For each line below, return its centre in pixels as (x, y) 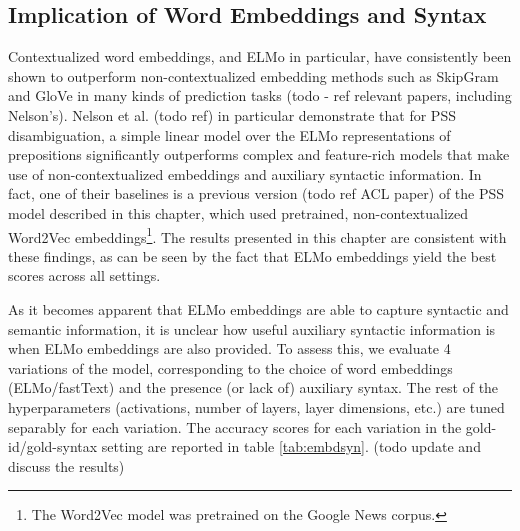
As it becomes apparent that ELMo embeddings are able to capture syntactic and (258, 308)
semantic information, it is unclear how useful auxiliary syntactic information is (252, 328)
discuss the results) (66, 465)
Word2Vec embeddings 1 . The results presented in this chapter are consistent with (257, 235)
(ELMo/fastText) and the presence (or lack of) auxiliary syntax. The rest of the (253, 387)
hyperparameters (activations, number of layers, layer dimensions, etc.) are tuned (256, 406)
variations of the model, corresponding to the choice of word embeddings (230, 367)
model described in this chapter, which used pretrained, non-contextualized (238, 212)
